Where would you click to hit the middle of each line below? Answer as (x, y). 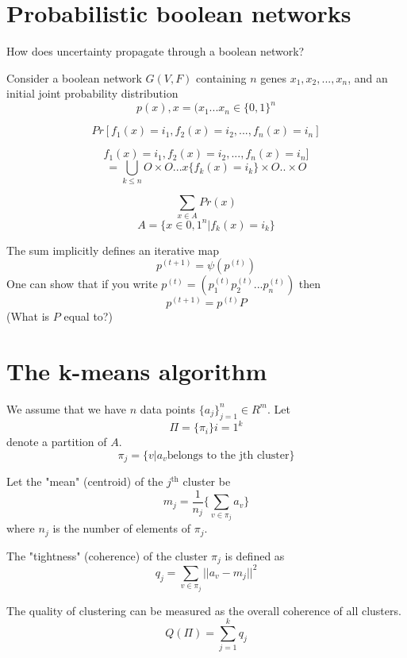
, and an (368, 77)
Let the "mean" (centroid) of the (85, 481)
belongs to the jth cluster (228, 455)
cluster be (207, 481)
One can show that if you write (82, 284)
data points (168, 408)
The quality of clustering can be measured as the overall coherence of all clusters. (204, 610)
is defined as (255, 555)
